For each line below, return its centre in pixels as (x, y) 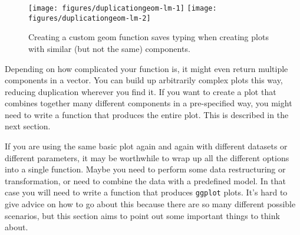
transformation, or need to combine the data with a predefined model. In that (146, 180)
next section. (28, 126)
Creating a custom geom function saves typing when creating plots (149, 37)
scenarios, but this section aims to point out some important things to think (142, 215)
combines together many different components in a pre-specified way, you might (149, 103)
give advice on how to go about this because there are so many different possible (150, 204)
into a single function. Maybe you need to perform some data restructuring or (145, 169)
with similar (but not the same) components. (109, 48)
